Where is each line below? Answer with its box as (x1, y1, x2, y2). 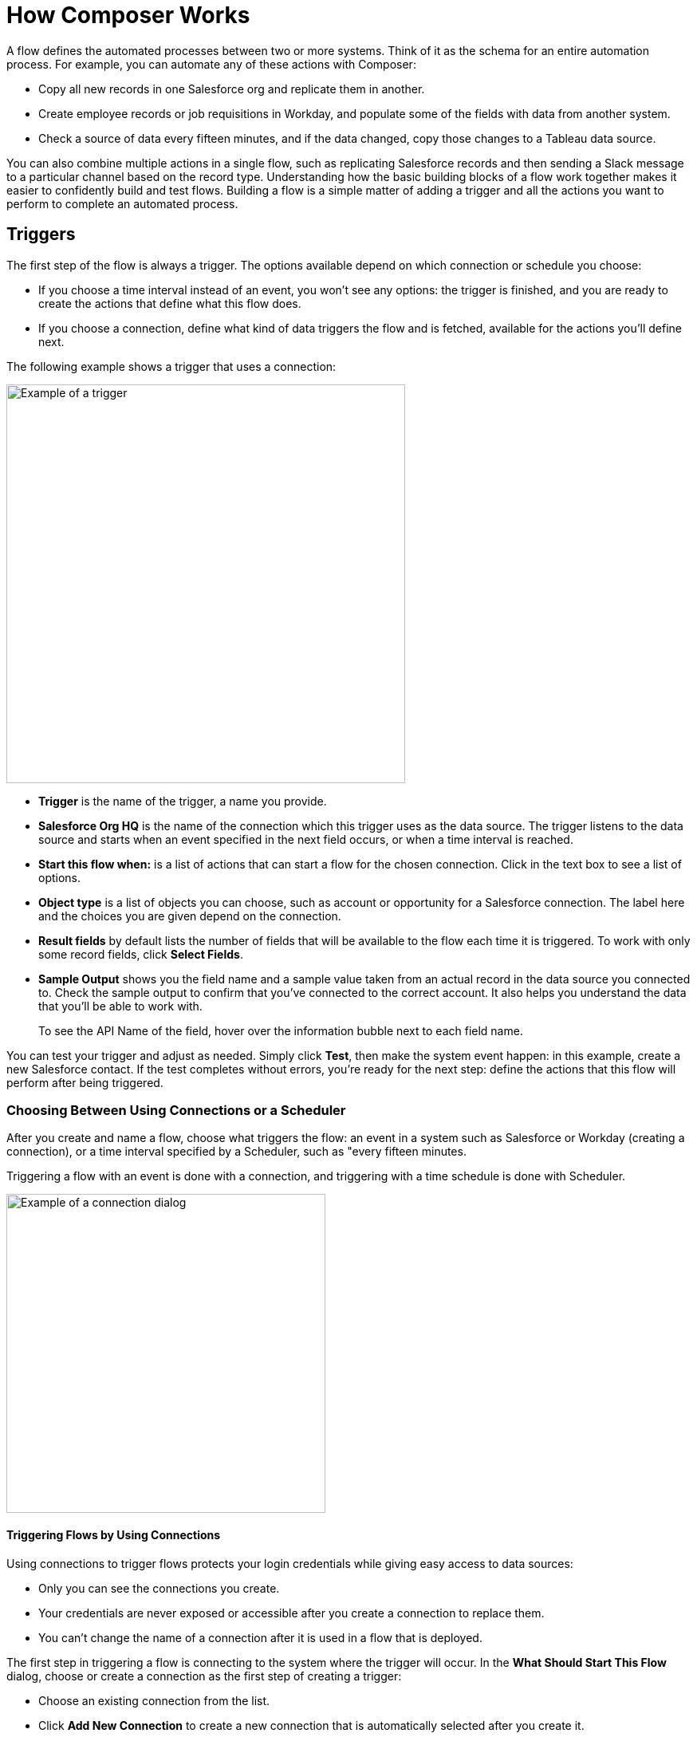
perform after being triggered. (6, 1075, 163, 1089)
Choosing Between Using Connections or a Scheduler (6, 1101, 346, 1118)
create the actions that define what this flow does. (38, 296, 301, 310)
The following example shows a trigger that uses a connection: (6, 359, 337, 373)
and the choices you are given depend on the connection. (38, 908, 341, 923)
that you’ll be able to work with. (38, 998, 203, 1013)
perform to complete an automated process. (6, 196, 238, 211)
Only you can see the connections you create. (38, 1581, 280, 1595)
